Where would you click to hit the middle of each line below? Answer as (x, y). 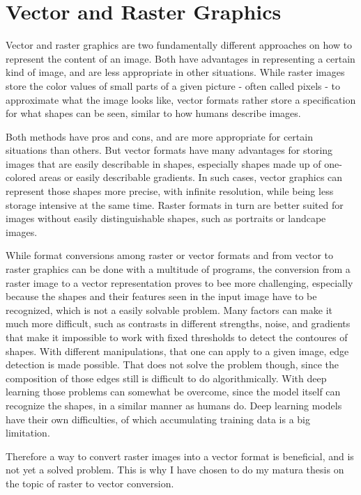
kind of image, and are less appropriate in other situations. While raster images (175, 72)
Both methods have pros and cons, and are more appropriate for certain (159, 136)
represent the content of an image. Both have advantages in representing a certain (180, 58)
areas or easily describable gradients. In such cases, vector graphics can (191, 177)
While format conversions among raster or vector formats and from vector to (170, 255)
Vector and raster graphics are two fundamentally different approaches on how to (179, 45)
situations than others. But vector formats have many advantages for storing (169, 150)
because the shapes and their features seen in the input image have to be (161, 296)
